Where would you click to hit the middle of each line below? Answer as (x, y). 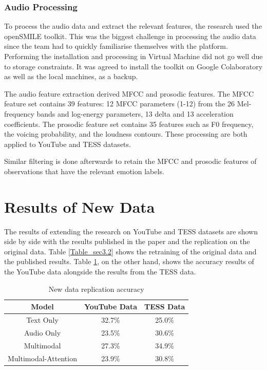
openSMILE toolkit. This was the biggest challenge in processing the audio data (130, 36)
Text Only (42, 320)
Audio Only (42, 332)
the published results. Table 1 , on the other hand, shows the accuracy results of (129, 261)
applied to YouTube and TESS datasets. (68, 144)
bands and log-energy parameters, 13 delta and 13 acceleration (135, 113)
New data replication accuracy (96, 289)
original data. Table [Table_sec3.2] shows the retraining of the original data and (130, 251)
